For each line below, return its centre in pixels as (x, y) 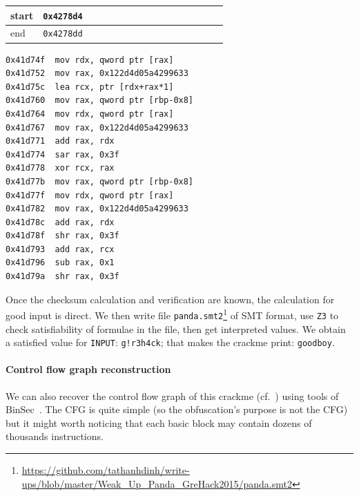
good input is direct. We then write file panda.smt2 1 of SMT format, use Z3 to (172, 314)
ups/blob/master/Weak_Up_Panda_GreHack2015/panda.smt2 (157, 483)
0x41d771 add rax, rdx (60, 141)
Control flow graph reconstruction (88, 369)
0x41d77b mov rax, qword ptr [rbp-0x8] (100, 181)
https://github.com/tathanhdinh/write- (106, 469)
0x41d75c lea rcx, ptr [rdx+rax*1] (90, 87)
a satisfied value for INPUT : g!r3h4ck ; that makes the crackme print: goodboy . (170, 342)
